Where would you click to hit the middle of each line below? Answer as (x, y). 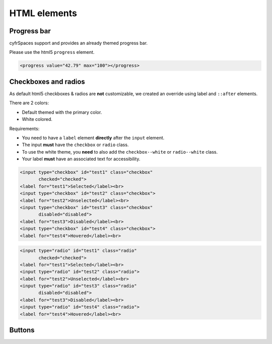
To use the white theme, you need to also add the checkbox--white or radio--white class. (120, 152)
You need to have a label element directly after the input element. (93, 137)
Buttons (22, 330)
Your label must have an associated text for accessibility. (81, 159)
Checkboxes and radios (47, 81)
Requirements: (24, 128)
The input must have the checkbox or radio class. (75, 145)
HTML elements (43, 13)
